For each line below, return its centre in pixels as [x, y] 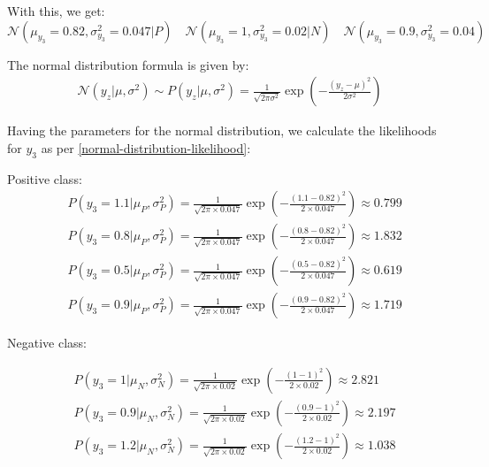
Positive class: [45, 178]
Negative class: [47, 343]
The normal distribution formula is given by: [128, 64]
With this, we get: [56, 11]
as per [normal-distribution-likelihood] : [146, 147]
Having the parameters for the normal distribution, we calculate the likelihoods [222, 130]
